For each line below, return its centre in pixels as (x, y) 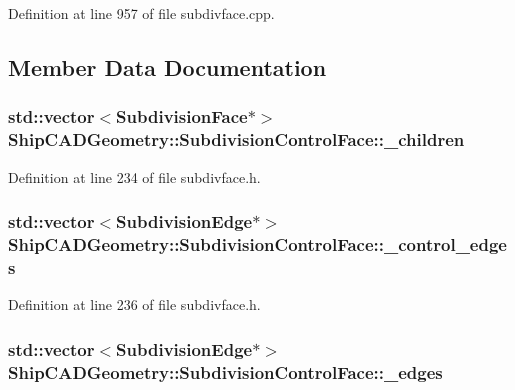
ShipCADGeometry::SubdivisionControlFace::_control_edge (257, 243)
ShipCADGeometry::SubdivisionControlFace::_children (236, 139)
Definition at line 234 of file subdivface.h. (134, 176)
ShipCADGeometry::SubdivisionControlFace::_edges (225, 371)
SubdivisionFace (182, 116)
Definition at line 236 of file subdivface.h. (134, 304)
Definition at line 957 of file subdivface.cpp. (141, 13)
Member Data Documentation (167, 66)
